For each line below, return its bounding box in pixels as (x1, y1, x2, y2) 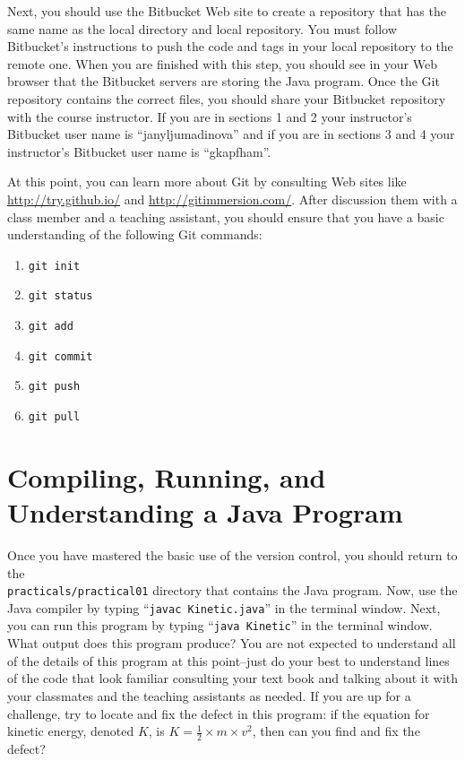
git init (28, 259, 81, 272)
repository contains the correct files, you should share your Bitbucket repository (7, 89, 446, 108)
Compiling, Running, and (7, 458, 326, 495)
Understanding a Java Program (7, 494, 403, 531)
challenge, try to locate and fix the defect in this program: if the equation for (7, 704, 430, 722)
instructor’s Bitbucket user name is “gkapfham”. (7, 142, 271, 160)
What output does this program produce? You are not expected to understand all (7, 634, 456, 653)
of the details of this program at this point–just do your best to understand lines (7, 651, 450, 670)
